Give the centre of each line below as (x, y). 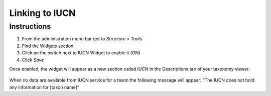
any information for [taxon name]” (44, 87)
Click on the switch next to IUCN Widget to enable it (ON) (81, 53)
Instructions (30, 26)
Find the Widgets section (48, 46)
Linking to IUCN (42, 13)
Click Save (33, 60)
